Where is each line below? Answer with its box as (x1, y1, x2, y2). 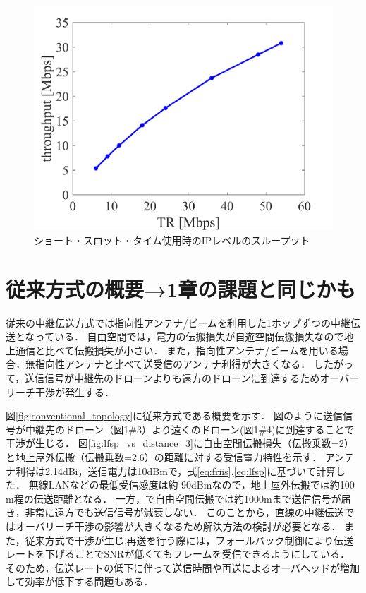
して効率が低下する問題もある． (6, 574, 154, 589)
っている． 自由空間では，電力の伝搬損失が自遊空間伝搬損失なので (35, 329, 344, 344)
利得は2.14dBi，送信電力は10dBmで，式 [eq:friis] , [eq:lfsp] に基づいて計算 (15, 463, 336, 478)
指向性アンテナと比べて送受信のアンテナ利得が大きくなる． (35, 357, 311, 371)
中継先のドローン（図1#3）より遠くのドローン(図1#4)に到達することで (25, 421, 355, 436)
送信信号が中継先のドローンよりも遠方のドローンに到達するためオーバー (25, 370, 360, 385)
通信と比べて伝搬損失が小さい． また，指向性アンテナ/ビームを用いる (15, 342, 338, 357)
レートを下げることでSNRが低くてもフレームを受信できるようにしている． (6, 546, 350, 561)
